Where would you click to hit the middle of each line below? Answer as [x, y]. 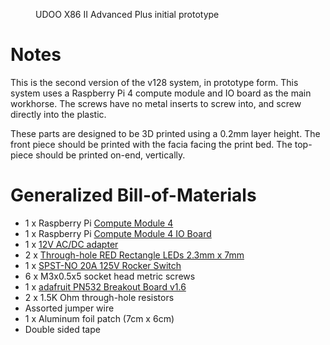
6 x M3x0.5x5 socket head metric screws [110, 276]
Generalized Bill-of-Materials [133, 195]
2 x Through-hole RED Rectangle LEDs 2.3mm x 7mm [134, 255]
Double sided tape [62, 329]
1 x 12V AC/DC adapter [71, 244]
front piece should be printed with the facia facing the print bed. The [151, 144]
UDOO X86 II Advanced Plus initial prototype [127, 14]
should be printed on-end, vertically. [110, 155]
